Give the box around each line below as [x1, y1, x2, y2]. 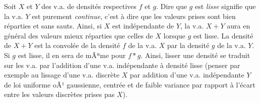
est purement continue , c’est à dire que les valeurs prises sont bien [32, 10, 236, 21]
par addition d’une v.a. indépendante [129, 69, 244, 80]
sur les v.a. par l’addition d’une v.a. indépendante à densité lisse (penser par [4, 59, 240, 70]
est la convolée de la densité [34, 40, 120, 50]
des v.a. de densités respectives [41, 1, 137, 11]
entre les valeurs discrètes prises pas [4, 89, 115, 99]
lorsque [163, 30, 185, 40]
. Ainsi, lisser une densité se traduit [141, 49, 250, 60]
